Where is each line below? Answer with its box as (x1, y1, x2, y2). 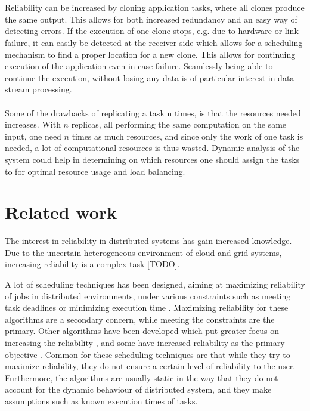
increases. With (5, 118, 61, 131)
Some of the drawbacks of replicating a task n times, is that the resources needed (5, 106, 301, 119)
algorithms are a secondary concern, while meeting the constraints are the (5, 313, 275, 325)
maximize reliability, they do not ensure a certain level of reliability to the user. (5, 360, 296, 372)
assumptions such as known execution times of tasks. (5, 394, 198, 407)
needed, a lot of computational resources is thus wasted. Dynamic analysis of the (5, 141, 300, 154)
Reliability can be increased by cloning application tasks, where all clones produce (5, 1, 305, 14)
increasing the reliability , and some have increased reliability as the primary (5, 336, 285, 348)
